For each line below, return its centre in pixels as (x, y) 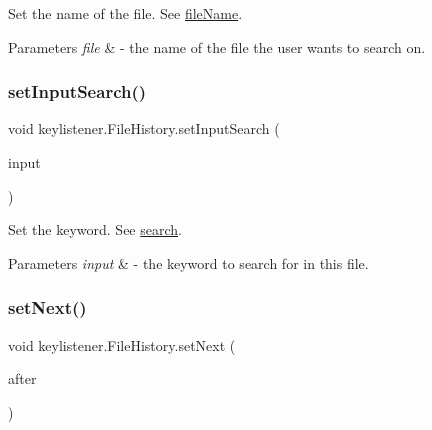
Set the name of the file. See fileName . (125, 13)
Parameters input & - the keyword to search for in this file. (188, 262)
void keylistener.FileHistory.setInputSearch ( (144, 128)
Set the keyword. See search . (95, 229)
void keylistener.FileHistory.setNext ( (122, 344)
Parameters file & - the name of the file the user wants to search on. (217, 46)
